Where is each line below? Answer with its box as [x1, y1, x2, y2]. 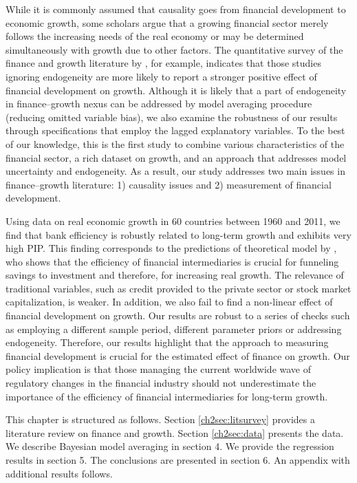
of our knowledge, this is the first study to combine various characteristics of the [6, 136, 345, 151]
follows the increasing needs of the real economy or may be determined [6, 29, 304, 43]
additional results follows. [6, 466, 113, 480]
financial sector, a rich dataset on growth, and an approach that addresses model [6, 150, 347, 164]
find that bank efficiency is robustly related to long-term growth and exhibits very [6, 227, 351, 241]
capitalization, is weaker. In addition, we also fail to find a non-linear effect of [6, 294, 333, 309]
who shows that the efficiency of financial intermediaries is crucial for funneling [6, 254, 339, 268]
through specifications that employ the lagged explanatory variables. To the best [6, 123, 345, 138]
